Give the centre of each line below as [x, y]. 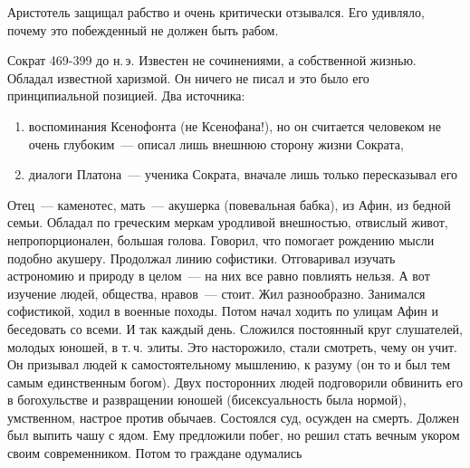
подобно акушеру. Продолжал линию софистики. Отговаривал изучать [201, 258]
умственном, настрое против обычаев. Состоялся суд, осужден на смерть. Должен [234, 417]
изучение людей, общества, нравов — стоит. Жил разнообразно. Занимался [216, 293]
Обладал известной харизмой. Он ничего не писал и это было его [188, 77]
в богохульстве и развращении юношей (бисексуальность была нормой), [207, 400]
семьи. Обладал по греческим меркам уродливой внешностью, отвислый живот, [228, 222]
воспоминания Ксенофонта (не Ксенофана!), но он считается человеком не [235, 125]
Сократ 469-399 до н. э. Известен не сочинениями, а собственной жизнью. [212, 60]
